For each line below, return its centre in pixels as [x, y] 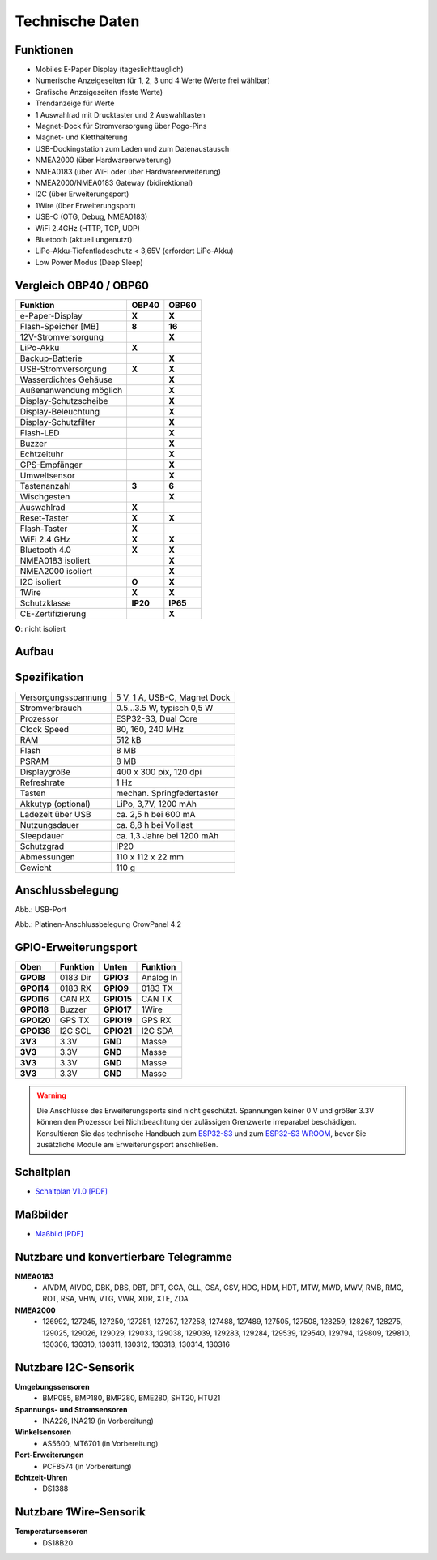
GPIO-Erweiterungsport [76, 947]
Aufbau [34, 651]
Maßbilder [42, 1214]
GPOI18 [34, 1009]
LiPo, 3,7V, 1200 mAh [157, 804]
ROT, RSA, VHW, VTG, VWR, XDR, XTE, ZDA [116, 1299]
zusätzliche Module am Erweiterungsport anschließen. [127, 1144]
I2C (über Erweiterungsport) [82, 194]
